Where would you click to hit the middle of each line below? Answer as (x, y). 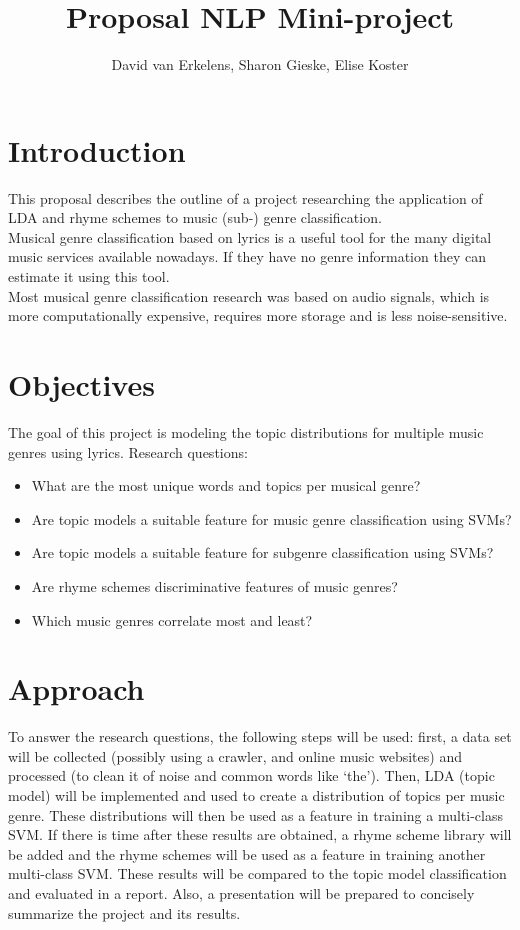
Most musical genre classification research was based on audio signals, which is (249, 295)
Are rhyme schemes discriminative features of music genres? (214, 585)
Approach (76, 688)
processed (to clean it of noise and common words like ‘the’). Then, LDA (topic (251, 775)
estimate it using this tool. (89, 276)
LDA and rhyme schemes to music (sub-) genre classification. (195, 217)
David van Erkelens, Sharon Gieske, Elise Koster (260, 64)
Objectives (81, 384)
